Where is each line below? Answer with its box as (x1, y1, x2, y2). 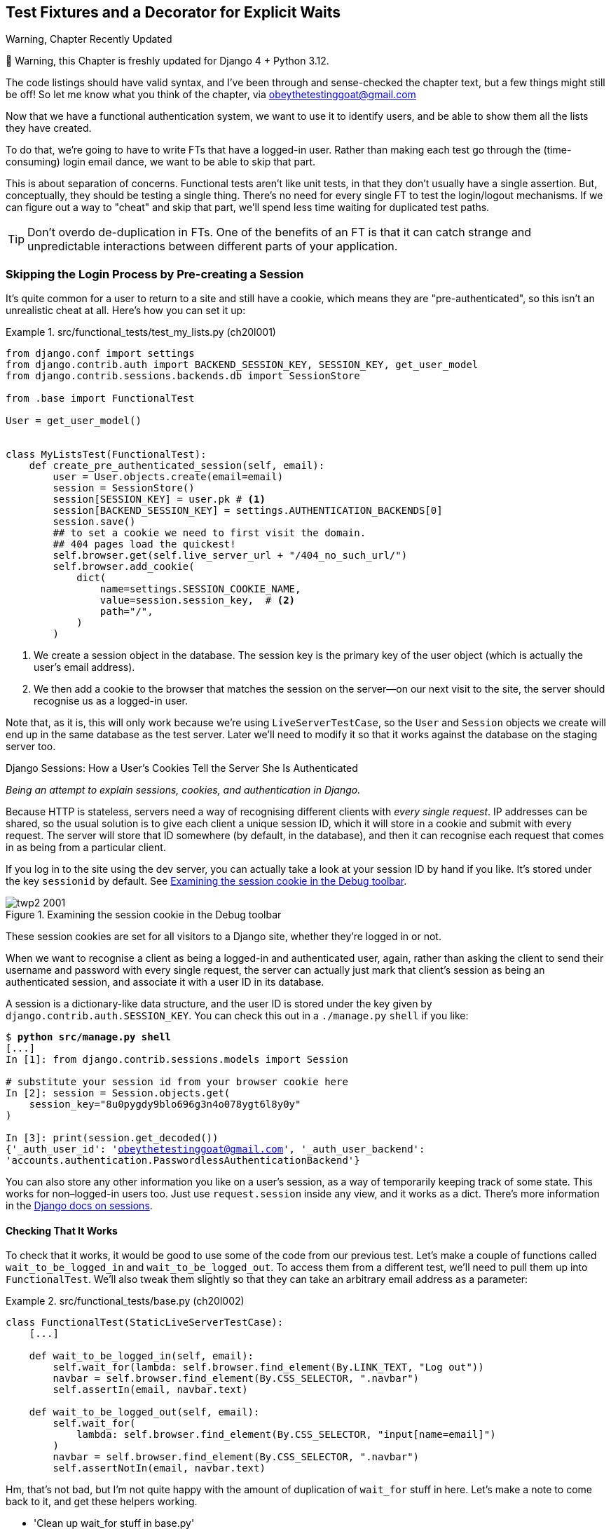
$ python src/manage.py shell (6, 1031, 172, 1043)
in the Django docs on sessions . (6, 1200, 153, 1212)
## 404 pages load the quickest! (53, 538, 236, 550)
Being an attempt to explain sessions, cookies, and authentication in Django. (6, 784, 361, 796)
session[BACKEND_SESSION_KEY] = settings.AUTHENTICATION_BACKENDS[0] (53, 505, 443, 517)
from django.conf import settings (6, 348, 195, 360)
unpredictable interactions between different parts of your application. (27, 239, 398, 254)
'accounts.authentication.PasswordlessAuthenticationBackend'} (6, 1155, 360, 1167)
